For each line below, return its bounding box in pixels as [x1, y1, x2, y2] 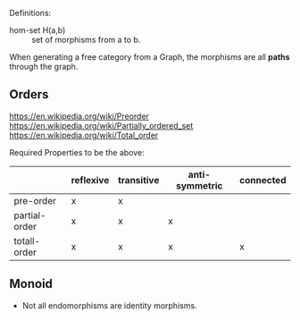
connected [239, 173, 287, 186]
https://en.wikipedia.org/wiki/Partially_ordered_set [9, 120, 194, 131]
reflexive [71, 173, 110, 186]
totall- [13, 234, 41, 247]
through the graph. [9, 62, 79, 72]
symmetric [175, 179, 223, 191]
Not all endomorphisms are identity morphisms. [21, 299, 198, 311]
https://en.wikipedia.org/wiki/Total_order [9, 130, 159, 140]
